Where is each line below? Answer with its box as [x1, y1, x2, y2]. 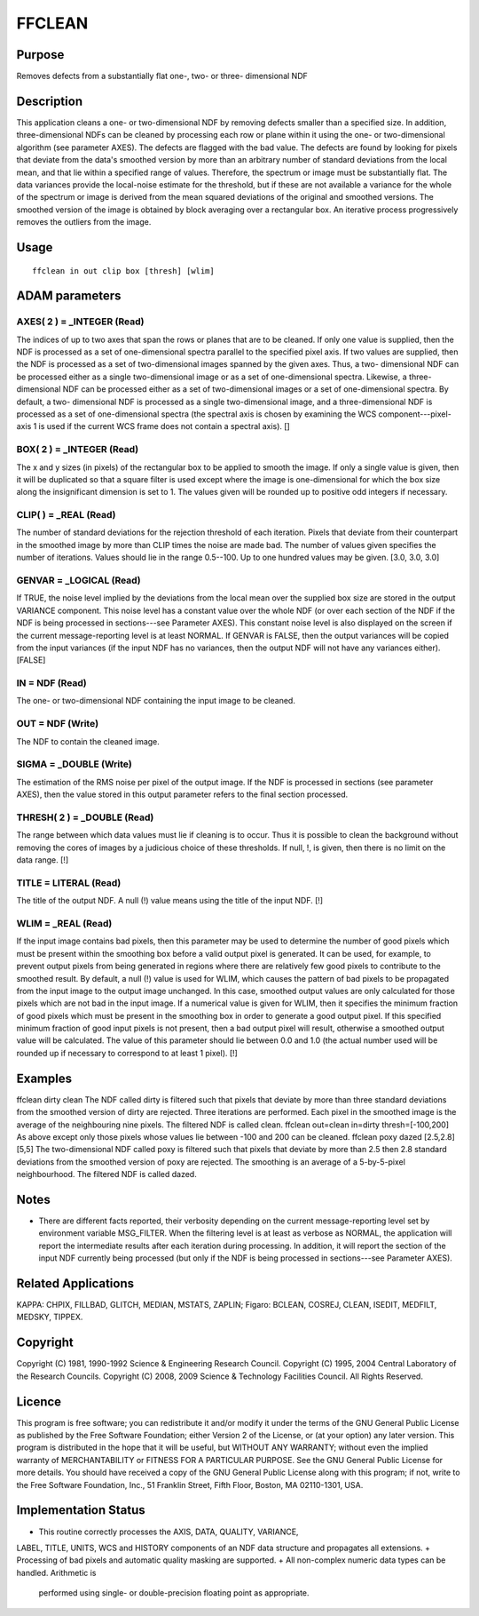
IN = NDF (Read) [16, 677, 88, 689]
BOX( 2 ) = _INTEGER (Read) [16, 443, 139, 456]
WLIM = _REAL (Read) [16, 917, 113, 929]
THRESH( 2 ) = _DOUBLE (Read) [16, 811, 154, 824]
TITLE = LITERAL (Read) [16, 876, 122, 888]
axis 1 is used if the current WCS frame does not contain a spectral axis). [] [16, 421, 290, 432]
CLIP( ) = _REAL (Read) [16, 509, 116, 521]
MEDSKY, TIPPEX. [16, 1311, 83, 1323]
